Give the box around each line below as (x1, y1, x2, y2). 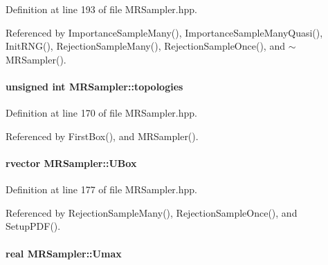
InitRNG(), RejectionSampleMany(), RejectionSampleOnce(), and (6, 39, 285, 53)
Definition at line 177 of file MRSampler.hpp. (6, 182, 197, 197)
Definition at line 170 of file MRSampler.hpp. (6, 106, 197, 120)
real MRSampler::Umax (6, 246, 122, 260)
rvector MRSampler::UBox (6, 155, 137, 170)
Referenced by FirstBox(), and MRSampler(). (6, 128, 199, 143)
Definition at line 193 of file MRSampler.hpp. (6, 2, 197, 16)
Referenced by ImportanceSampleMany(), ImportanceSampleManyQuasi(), (6, 25, 323, 39)
